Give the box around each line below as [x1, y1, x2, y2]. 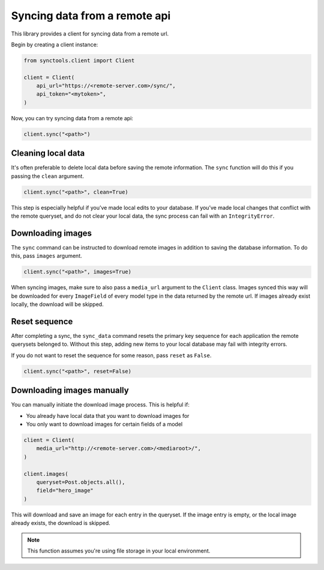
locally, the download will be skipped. [11, 301, 104, 308]
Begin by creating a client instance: [11, 41, 98, 48]
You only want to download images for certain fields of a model [26, 421, 183, 428]
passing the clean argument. [11, 172, 84, 180]
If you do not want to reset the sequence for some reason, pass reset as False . [11, 352, 212, 359]
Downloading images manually [11, 385, 129, 396]
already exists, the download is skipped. [11, 519, 110, 527]
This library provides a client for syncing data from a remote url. [11, 30, 169, 37]
